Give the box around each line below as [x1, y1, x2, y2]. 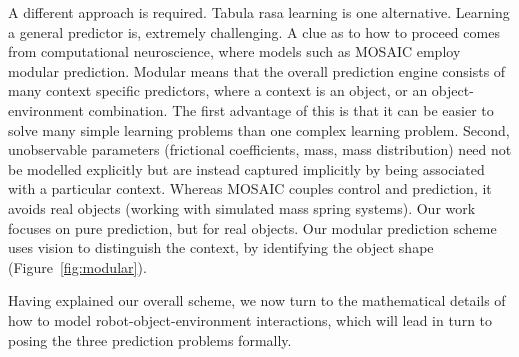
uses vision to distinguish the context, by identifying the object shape [8, 237, 434, 258]
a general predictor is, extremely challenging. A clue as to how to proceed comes [8, 21, 500, 42]
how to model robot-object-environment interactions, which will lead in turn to [8, 309, 493, 330]
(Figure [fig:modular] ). [8, 256, 147, 277]
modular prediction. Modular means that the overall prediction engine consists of [8, 60, 506, 81]
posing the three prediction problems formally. [8, 329, 292, 350]
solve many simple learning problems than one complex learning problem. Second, [8, 119, 510, 140]
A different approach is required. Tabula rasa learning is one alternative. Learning [8, 2, 510, 22]
